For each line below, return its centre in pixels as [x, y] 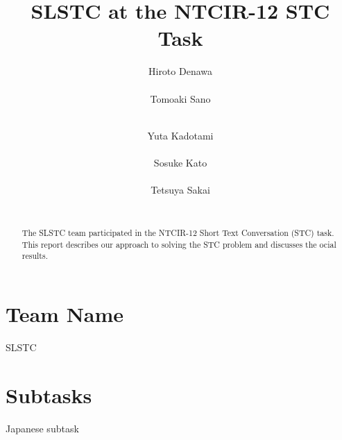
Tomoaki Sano [180, 98]
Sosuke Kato [180, 162]
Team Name [65, 314]
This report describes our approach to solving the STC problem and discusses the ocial [179, 244]
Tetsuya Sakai [180, 190]
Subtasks [49, 395]
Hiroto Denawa [180, 71]
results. [35, 256]
